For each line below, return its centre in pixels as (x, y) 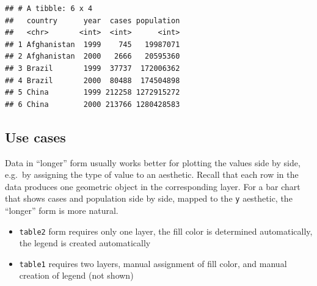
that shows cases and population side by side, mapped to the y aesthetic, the (149, 198)
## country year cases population (93, 20)
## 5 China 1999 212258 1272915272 (93, 93)
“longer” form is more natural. (62, 210)
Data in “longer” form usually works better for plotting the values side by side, (153, 162)
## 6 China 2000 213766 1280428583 (93, 104)
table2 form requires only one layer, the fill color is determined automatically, (166, 231)
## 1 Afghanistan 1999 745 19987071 (93, 44)
